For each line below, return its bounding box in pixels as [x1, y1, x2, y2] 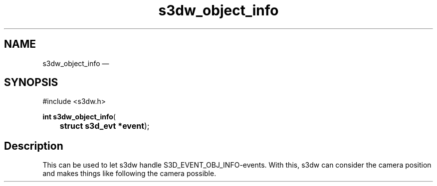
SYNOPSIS [4, 76, 58, 89]
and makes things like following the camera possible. [42, 169, 217, 178]
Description [4, 139, 63, 152]
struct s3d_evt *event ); [59, 121, 150, 131]
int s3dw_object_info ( [42, 112, 116, 121]
